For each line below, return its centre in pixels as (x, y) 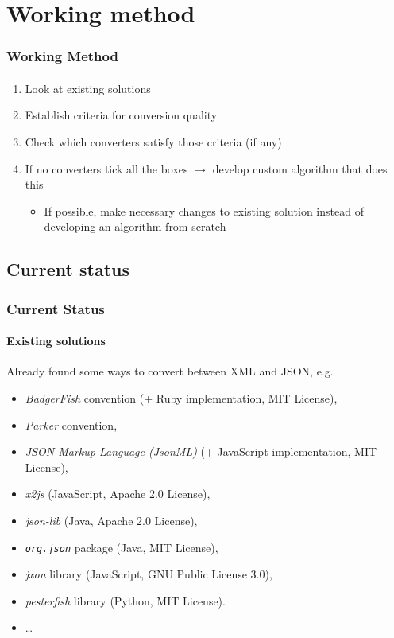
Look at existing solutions (88, 88)
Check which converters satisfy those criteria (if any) (153, 142)
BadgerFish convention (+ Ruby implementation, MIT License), (181, 397)
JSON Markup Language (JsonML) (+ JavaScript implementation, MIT (201, 451)
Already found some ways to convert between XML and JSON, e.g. (170, 371)
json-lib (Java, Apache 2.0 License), (111, 520)
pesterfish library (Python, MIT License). (125, 600)
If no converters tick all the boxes (106, 168)
